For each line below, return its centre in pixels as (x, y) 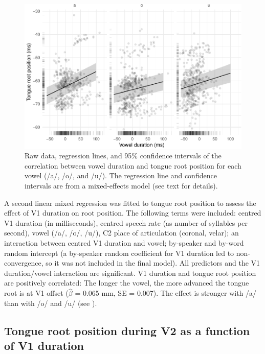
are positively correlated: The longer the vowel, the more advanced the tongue (127, 283)
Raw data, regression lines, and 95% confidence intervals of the (123, 156)
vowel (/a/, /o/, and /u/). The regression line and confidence (121, 175)
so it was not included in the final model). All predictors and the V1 (153, 263)
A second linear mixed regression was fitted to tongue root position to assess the (130, 203)
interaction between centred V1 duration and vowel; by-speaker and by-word (124, 243)
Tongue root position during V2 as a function (127, 330)
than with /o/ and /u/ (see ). (51, 303)
